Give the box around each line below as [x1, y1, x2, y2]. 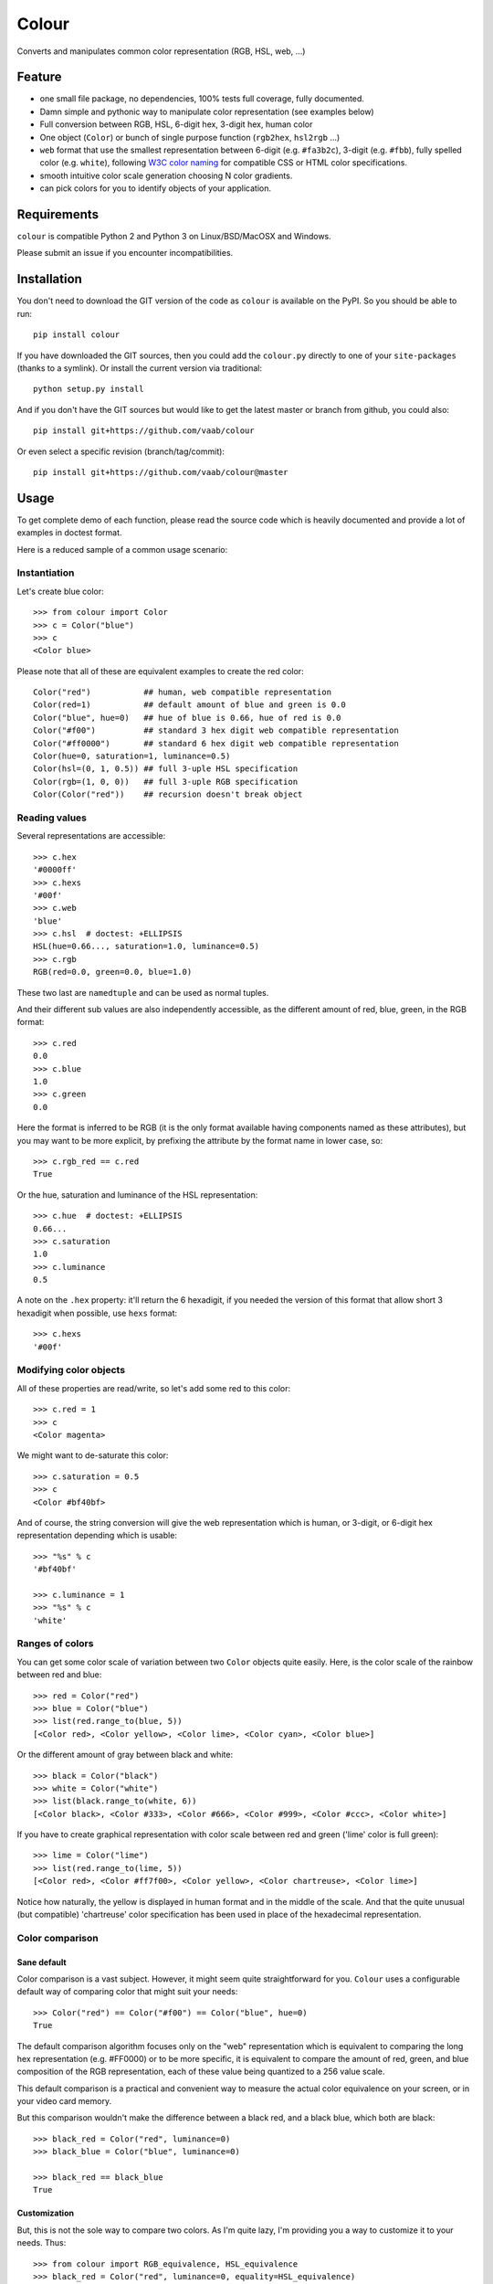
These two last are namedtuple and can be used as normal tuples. [16, 987, 269, 998]
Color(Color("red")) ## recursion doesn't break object [33, 789, 303, 799]
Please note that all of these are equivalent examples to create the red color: [16, 665, 305, 676]
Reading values [16, 811, 87, 824]
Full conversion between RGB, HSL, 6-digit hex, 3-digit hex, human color [39, 119, 313, 130]
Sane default [16, 1956, 68, 1968]
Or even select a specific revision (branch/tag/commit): [16, 446, 226, 457]
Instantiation [16, 566, 75, 579]
